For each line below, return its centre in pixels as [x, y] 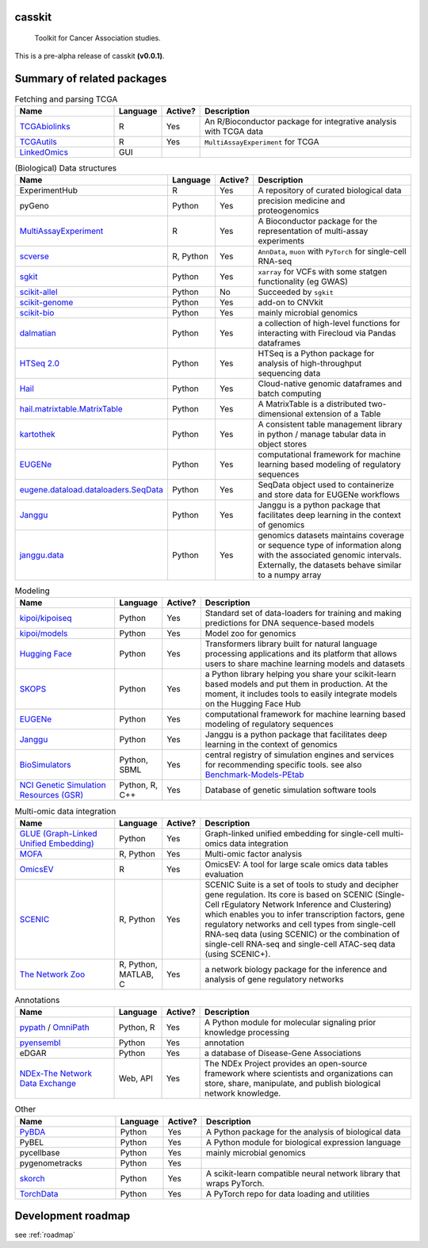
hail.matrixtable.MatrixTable [71, 409]
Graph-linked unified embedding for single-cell [292, 833]
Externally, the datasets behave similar [330, 565]
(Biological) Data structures [66, 168]
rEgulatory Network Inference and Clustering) [307, 904]
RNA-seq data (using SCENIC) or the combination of [302, 934]
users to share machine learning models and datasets [305, 664]
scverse [34, 256]
